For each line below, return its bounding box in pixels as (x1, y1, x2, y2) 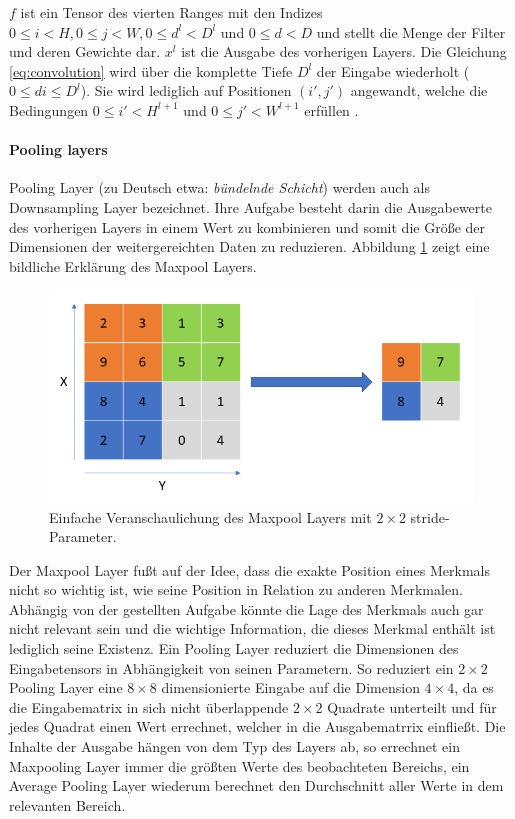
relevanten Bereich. (9, 794, 126, 815)
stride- (410, 506, 450, 527)
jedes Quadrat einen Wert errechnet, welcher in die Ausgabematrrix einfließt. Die (9, 716, 506, 737)
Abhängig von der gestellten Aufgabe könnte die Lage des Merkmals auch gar (9, 598, 484, 619)
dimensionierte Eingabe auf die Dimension (161, 677, 420, 698)
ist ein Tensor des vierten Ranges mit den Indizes (20, 2, 323, 22)
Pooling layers (9, 139, 108, 160)
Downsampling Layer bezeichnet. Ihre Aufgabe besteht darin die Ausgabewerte (9, 196, 492, 217)
